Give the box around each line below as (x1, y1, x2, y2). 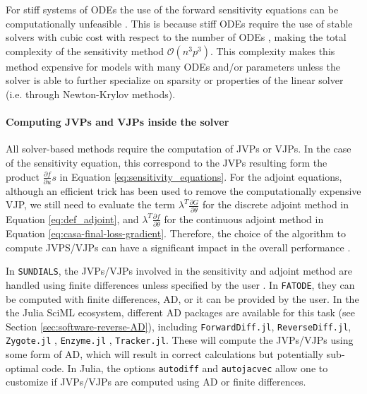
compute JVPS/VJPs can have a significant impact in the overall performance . (6, 239, 351, 254)
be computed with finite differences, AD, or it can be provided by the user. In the (6, 291, 359, 306)
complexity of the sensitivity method (6, 43, 164, 58)
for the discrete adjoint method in (202, 197, 349, 212)
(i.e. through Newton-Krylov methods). (6, 86, 176, 101)
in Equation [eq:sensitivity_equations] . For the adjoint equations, (59, 169, 342, 184)
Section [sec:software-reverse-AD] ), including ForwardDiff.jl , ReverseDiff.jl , (6, 318, 351, 333)
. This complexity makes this (210, 43, 335, 58)
